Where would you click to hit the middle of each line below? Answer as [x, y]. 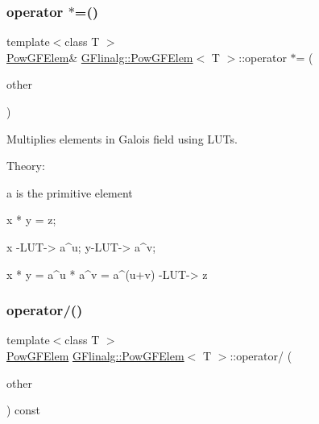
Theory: [26, 166]
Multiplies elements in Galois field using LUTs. [122, 138]
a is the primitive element [70, 192]
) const [24, 410]
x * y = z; [31, 220]
